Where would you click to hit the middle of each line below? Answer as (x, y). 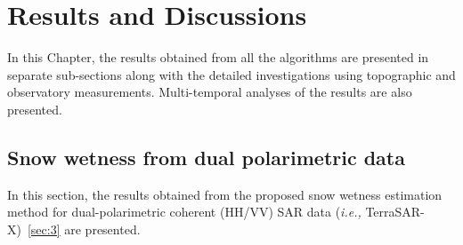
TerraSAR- (395, 212)
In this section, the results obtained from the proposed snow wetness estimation (225, 194)
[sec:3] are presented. (84, 229)
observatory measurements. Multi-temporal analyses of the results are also (210, 92)
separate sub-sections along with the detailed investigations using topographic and (231, 74)
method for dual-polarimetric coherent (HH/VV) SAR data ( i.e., (184, 212)
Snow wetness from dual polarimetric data (206, 157)
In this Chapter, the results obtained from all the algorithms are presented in (218, 57)
